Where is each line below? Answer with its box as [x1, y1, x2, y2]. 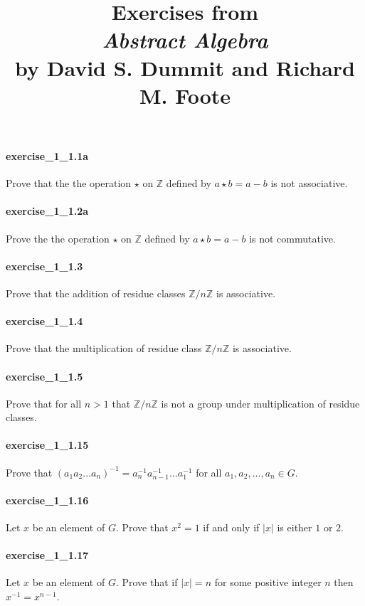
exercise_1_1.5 [6, 368, 83, 383]
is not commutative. [249, 230, 336, 245]
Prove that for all [6, 395, 82, 410]
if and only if [203, 520, 260, 535]
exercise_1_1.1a [6, 148, 89, 163]
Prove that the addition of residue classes [6, 285, 186, 300]
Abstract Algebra [102, 25, 268, 55]
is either [277, 520, 312, 535]
